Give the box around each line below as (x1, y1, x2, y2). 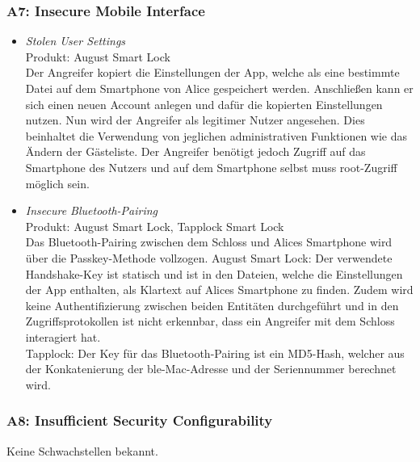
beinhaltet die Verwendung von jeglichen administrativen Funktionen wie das (25, 127, 408, 144)
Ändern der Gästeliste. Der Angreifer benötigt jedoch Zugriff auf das (25, 143, 366, 160)
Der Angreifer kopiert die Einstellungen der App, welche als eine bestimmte (25, 64, 400, 81)
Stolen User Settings (25, 32, 126, 49)
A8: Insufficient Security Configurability (6, 410, 273, 430)
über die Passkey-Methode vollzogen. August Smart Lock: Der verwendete (25, 249, 393, 266)
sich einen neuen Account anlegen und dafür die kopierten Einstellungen (25, 95, 383, 112)
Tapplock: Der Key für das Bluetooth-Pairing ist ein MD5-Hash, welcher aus (25, 344, 405, 361)
